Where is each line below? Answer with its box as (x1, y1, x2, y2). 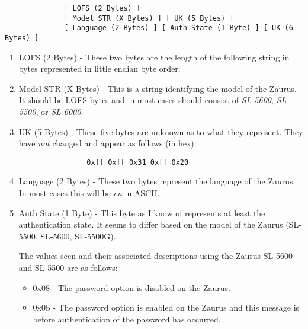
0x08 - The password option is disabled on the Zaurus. (33, 281, 230, 293)
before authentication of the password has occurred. (33, 312, 221, 325)
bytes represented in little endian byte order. (18, 62, 181, 75)
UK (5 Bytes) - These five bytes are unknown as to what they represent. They (18, 125, 303, 138)
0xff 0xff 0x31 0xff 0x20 (86, 158, 189, 167)
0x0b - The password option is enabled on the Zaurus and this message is (33, 301, 300, 314)
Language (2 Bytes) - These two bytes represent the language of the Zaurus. (18, 175, 296, 187)
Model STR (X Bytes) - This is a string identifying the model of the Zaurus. (18, 82, 297, 94)
